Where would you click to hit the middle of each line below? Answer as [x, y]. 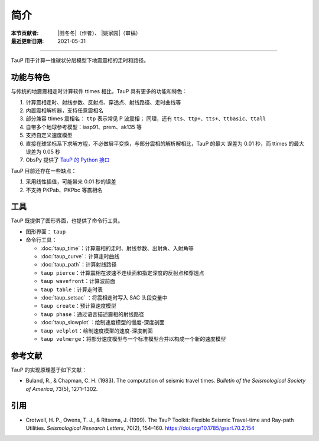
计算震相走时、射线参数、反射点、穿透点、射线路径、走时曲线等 [103, 102]
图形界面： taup [46, 231]
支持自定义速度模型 [49, 135]
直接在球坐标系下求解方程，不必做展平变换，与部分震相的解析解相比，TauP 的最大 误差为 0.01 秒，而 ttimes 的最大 [165, 143]
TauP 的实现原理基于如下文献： [49, 370]
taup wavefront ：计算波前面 [78, 281]
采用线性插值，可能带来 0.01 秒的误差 [71, 182]
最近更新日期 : [27, 41]
